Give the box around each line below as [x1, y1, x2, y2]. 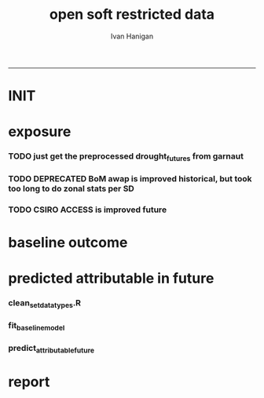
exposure [8, 123, 71, 141]
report [8, 373, 50, 391]
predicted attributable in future [8, 269, 214, 287]
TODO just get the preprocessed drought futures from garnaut [8, 151, 244, 163]
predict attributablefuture [8, 343, 95, 355]
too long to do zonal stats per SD [8, 183, 135, 194]
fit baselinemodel [8, 319, 65, 333]
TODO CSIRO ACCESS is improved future [8, 204, 167, 215]
